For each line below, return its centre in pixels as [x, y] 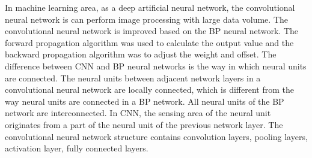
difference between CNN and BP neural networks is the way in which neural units [156, 66]
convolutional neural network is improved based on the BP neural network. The [152, 31]
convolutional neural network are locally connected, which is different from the [149, 89]
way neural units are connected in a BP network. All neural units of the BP [145, 101]
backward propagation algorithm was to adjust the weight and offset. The [141, 54]
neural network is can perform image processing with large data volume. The [147, 19]
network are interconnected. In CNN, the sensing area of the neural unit [138, 113]
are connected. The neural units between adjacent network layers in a [133, 78]
